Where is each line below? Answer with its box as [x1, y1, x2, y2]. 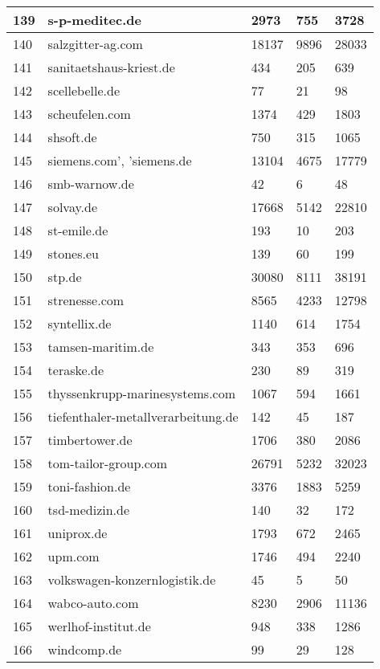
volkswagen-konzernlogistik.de [47, 570, 216, 589]
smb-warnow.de [47, 174, 134, 193]
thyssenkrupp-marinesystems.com [47, 384, 236, 402]
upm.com [47, 547, 100, 565]
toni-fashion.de [47, 477, 131, 496]
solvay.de [47, 198, 98, 216]
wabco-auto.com [47, 594, 139, 612]
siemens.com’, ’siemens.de [47, 151, 192, 169]
